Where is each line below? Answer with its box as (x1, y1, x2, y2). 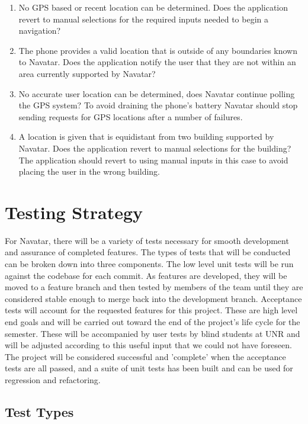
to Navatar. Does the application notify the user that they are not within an (18, 56, 296, 68)
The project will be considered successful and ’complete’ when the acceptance (5, 350, 286, 362)
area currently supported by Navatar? (18, 67, 156, 79)
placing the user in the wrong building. (18, 165, 160, 178)
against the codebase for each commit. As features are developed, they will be (5, 269, 287, 281)
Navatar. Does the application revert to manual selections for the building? (18, 142, 291, 154)
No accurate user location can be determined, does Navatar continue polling (18, 87, 295, 99)
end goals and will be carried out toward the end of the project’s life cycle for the (5, 316, 300, 327)
